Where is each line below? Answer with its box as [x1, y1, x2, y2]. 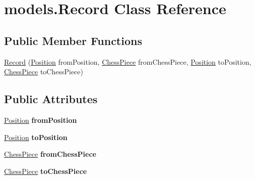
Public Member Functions [4, 32, 142, 48]
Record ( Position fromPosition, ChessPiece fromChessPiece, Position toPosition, [4, 56, 251, 67]
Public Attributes [4, 91, 98, 107]
